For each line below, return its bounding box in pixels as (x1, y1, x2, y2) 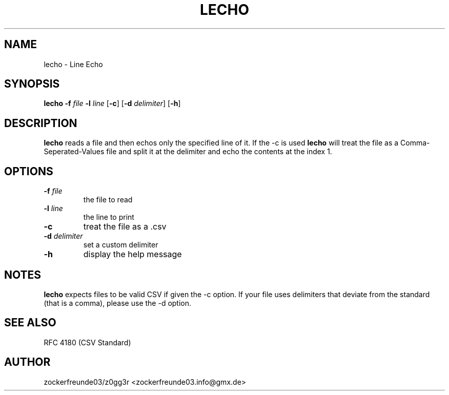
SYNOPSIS (4, 77, 60, 91)
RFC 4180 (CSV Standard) (44, 338, 131, 347)
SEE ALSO (4, 316, 56, 329)
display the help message (83, 249, 182, 260)
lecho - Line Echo (44, 59, 103, 69)
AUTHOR (4, 356, 51, 369)
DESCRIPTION (4, 116, 77, 130)
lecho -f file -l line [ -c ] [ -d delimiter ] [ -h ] (44, 99, 181, 108)
